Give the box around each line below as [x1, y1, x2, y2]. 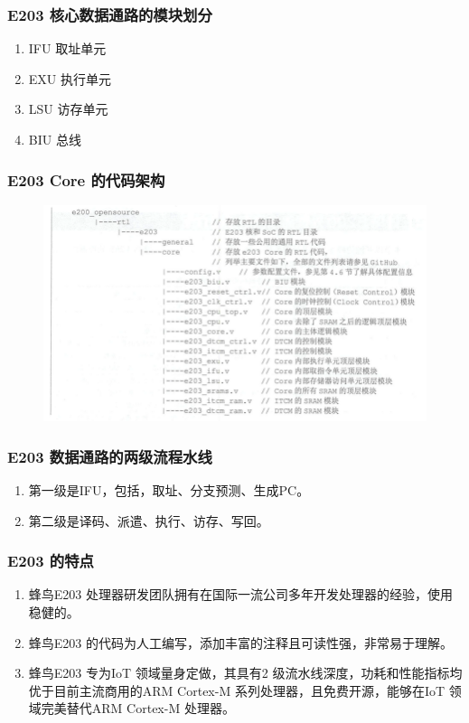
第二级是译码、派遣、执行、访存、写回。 [28, 511, 269, 530]
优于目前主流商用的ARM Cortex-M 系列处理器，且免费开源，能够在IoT [28, 681, 446, 700]
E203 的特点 [7, 549, 94, 572]
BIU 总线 [28, 130, 81, 148]
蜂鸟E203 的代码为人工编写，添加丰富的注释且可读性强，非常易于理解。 [28, 633, 453, 652]
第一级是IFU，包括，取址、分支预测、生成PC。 [28, 481, 310, 500]
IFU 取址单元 [28, 39, 107, 58]
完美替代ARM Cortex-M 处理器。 [41, 699, 235, 718]
